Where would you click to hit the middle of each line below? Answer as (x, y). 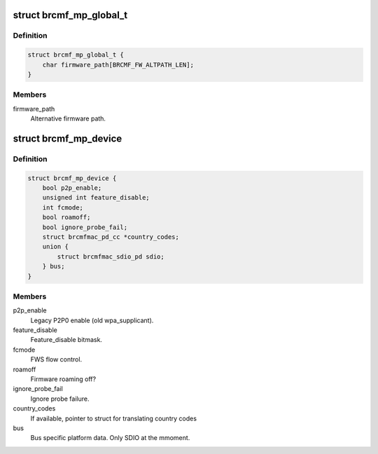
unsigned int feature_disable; (96, 198)
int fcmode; (63, 207)
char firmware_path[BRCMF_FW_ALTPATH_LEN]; (118, 64)
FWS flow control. (56, 359)
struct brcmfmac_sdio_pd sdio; (111, 256)
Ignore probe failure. (60, 399)
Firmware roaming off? (63, 379)
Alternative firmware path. (68, 118)
